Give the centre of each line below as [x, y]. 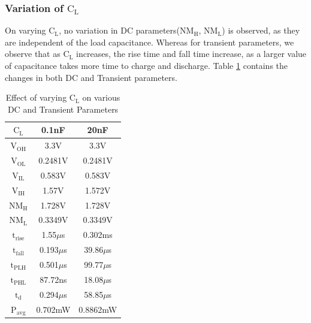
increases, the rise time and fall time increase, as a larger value [191, 54]
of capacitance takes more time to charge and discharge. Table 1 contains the [147, 65]
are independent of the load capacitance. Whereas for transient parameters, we [150, 42]
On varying [25, 30]
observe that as [33, 54]
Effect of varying [36, 97]
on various [101, 97]
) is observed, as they [261, 30]
